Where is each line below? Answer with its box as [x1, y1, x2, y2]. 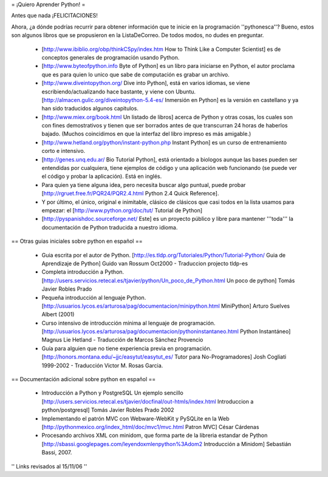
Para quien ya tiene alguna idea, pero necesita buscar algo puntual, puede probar [41, 181, 246, 188]
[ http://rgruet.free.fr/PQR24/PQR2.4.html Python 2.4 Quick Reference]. [41, 190, 219, 197]
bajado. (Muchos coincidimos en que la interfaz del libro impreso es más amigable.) [41, 130, 251, 138]
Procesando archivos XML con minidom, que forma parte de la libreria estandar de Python [41, 431, 268, 439]
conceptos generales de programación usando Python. [41, 53, 180, 61]
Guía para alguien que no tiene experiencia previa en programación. [41, 345, 212, 352]
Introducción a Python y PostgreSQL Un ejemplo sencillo [41, 389, 183, 397]
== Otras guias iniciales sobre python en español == [11, 237, 143, 245]
